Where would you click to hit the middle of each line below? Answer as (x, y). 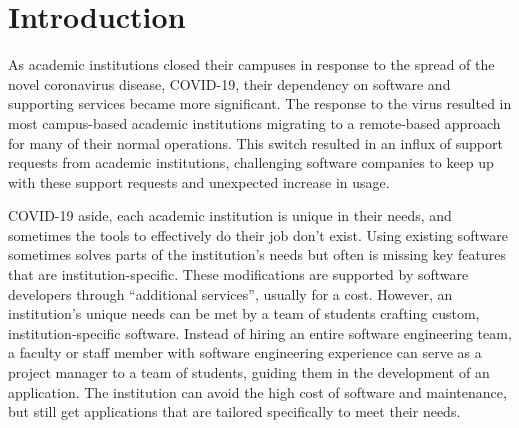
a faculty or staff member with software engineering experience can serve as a (245, 352)
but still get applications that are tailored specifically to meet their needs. (234, 411)
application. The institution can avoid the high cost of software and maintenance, (257, 391)
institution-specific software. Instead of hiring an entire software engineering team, (260, 332)
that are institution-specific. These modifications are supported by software (238, 274)
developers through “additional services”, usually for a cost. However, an (230, 293)
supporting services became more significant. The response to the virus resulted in (260, 103)
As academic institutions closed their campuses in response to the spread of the (251, 64)
